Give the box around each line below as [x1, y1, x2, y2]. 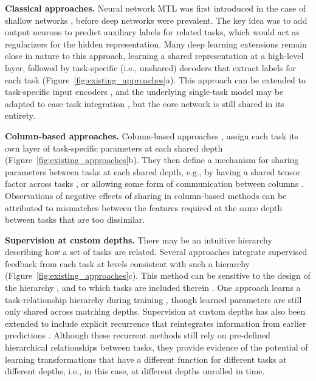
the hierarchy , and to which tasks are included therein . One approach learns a [5, 281, 301, 294]
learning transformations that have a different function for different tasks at [5, 352, 287, 365]
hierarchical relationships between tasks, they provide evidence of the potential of [5, 341, 308, 354]
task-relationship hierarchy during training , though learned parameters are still [5, 293, 302, 306]
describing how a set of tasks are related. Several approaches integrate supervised [5, 245, 307, 258]
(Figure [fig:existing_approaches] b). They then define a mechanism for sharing [5, 153, 299, 166]
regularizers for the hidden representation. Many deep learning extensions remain [5, 37, 307, 50]
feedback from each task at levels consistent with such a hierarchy [5, 257, 250, 270]
